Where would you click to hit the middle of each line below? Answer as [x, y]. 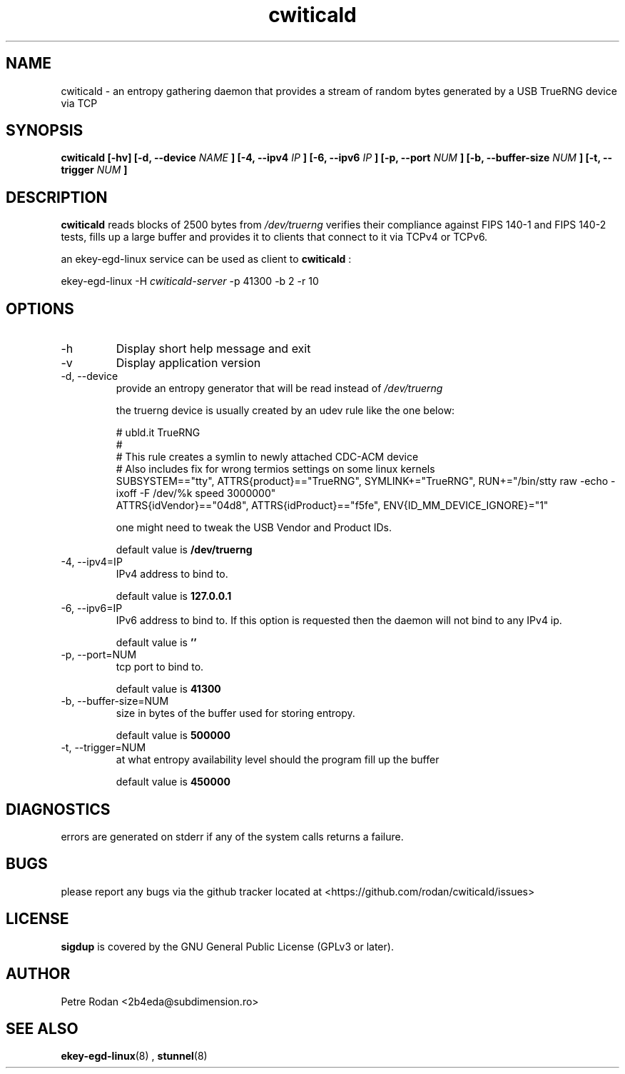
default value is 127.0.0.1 [174, 596]
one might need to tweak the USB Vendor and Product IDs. [254, 528]
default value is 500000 [173, 736]
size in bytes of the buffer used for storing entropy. [235, 713]
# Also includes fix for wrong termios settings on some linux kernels [275, 469]
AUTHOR [38, 974]
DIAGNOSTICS [58, 809]
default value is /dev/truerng [184, 550]
